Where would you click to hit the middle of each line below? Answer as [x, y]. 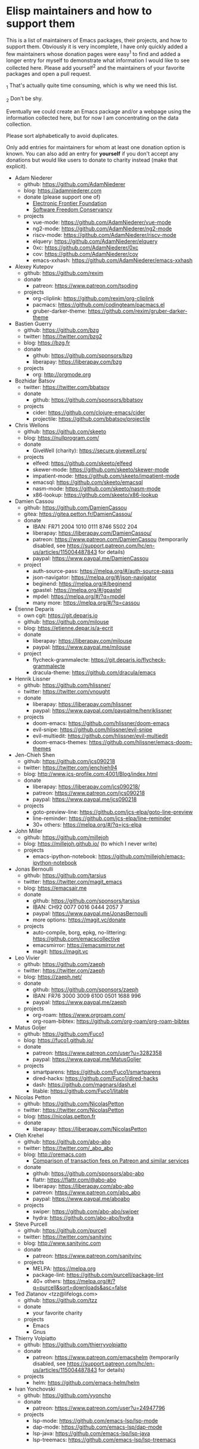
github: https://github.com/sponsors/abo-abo [88, 1173]
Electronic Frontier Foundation [70, 203]
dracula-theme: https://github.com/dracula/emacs [94, 672]
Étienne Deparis [35, 609]
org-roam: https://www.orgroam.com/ [79, 1015]
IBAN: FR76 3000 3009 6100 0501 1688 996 [87, 995]
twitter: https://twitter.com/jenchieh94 [70, 767]
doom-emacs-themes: [60, 742]
